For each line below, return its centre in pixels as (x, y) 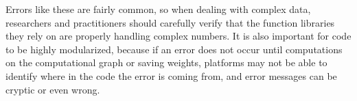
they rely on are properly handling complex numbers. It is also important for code (178, 36)
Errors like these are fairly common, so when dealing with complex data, (158, 9)
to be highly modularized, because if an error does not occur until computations (174, 49)
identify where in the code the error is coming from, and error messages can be (171, 75)
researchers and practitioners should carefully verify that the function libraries (170, 22)
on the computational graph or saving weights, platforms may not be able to (166, 62)
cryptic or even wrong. (53, 89)
